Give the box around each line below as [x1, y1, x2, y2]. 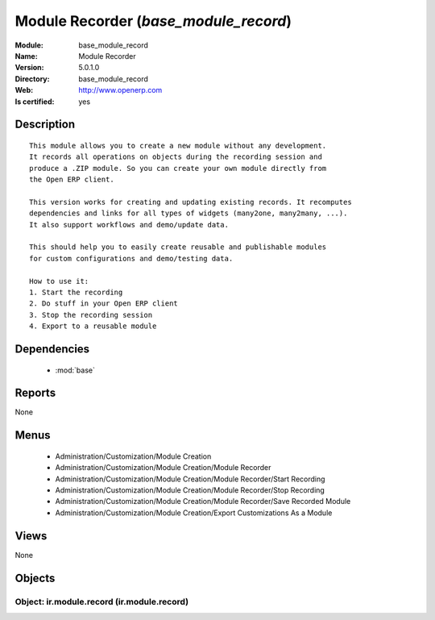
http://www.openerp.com [78, 85, 163, 95]
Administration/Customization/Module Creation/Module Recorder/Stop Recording [55, 485, 325, 495]
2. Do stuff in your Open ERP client [29, 299, 179, 308]
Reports [14, 386, 56, 400]
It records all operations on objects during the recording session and [29, 152, 322, 161]
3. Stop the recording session [29, 310, 153, 319]
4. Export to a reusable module [29, 322, 157, 331]
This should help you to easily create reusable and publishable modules [29, 243, 327, 252]
